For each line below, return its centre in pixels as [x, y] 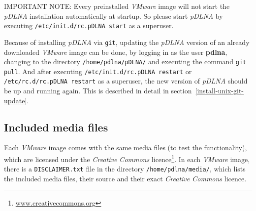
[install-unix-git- [220, 91]
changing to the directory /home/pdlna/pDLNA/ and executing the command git [125, 62]
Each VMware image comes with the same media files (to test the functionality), [126, 148]
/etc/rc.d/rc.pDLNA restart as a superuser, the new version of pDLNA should [126, 81]
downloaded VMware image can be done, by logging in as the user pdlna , [116, 52]
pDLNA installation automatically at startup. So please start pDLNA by [113, 16]
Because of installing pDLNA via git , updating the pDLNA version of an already [127, 42]
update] [16, 100]
